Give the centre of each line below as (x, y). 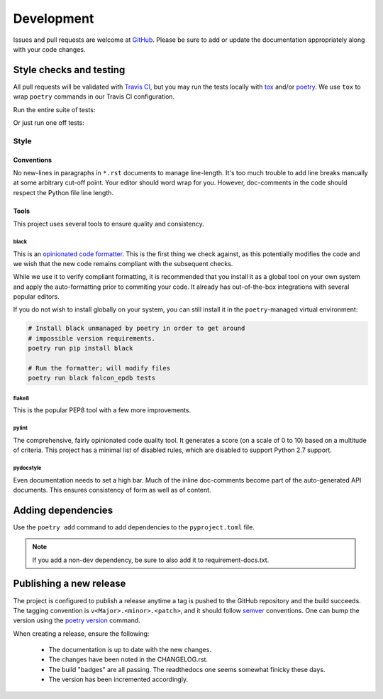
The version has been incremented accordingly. (118, 679)
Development (54, 18)
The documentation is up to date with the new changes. (130, 650)
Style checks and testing (69, 70)
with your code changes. (49, 49)
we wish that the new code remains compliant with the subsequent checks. (123, 263)
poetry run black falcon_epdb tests (92, 378)
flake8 (21, 398)
